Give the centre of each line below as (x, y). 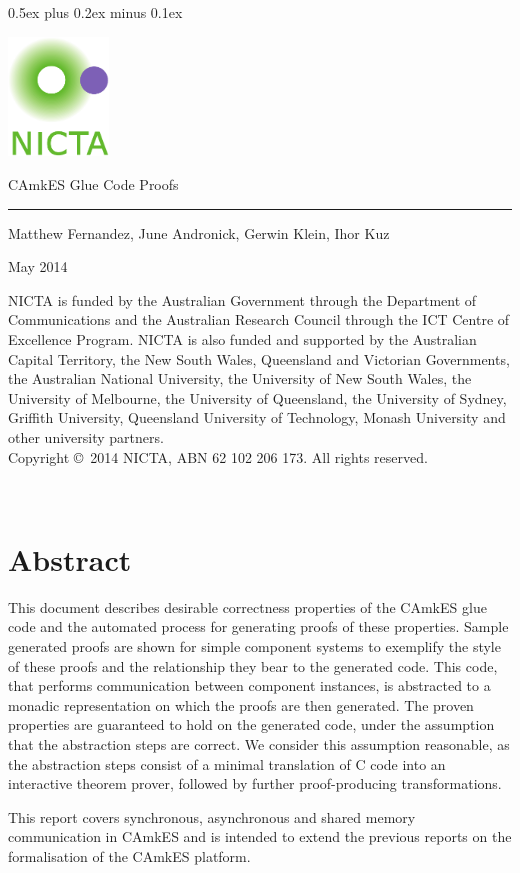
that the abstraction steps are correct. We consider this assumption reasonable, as (259, 744)
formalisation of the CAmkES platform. (129, 855)
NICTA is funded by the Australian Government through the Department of (242, 299)
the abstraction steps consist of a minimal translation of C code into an (227, 763)
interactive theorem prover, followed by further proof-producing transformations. (255, 783)
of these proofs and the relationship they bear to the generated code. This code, (253, 665)
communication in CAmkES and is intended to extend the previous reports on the (260, 836)
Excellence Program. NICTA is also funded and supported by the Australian (242, 338)
